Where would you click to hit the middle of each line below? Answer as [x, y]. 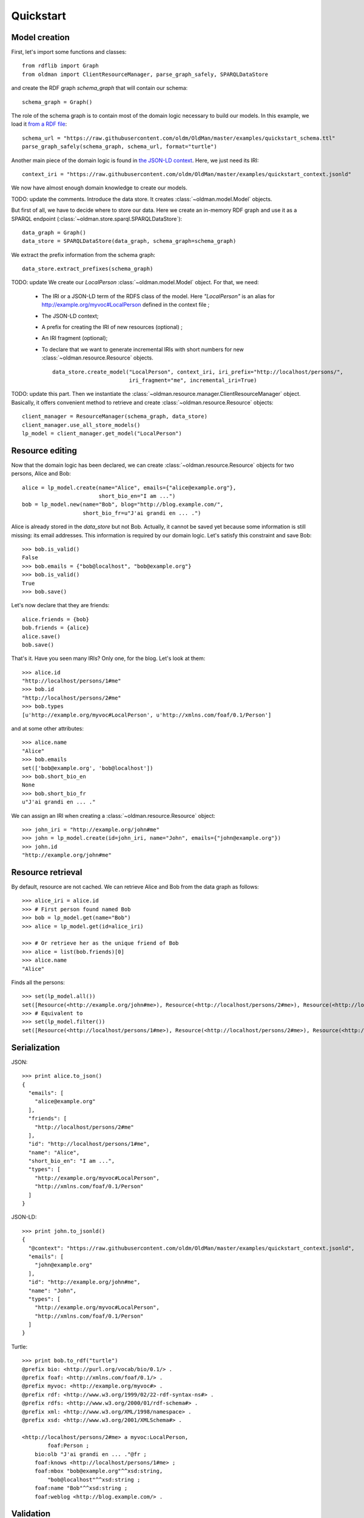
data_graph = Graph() [54, 233]
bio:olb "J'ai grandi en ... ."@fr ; [90, 1454]
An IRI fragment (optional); [75, 338]
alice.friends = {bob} [56, 619]
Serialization [35, 1047]
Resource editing [44, 450]
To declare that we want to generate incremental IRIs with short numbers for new [143, 349]
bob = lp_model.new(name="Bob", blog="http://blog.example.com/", [123, 505]
